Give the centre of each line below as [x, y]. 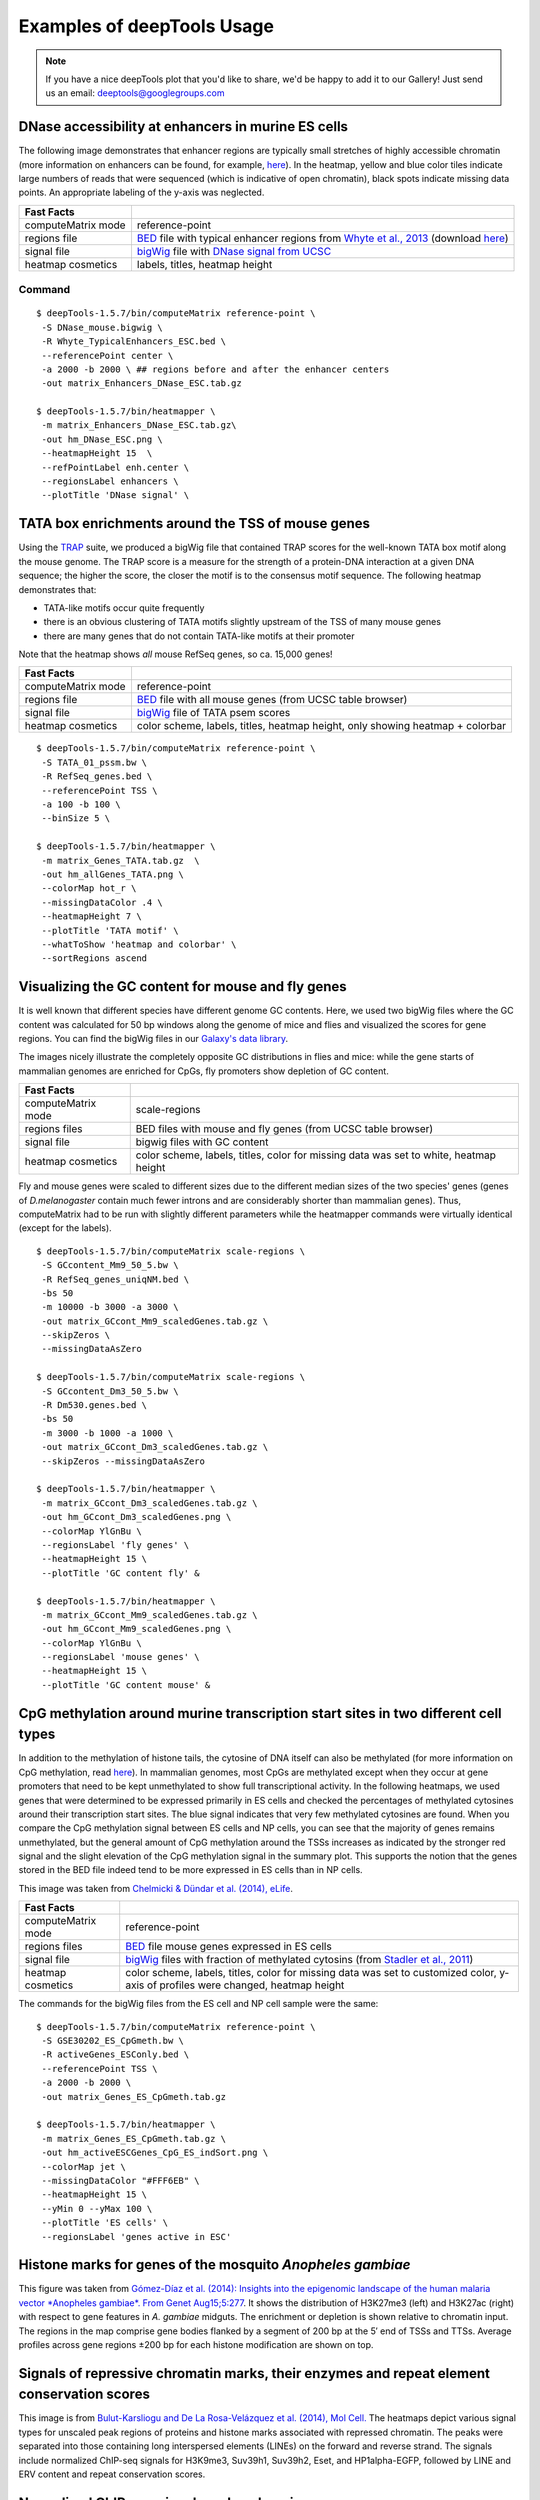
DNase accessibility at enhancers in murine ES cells [183, 126]
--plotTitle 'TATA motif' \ [110, 930]
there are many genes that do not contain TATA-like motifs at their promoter [199, 636]
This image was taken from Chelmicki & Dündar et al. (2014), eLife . [156, 1888]
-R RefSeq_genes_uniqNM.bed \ [115, 1279]
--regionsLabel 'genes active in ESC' [136, 2236]
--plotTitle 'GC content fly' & [120, 1573]
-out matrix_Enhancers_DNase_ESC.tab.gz [141, 383]
